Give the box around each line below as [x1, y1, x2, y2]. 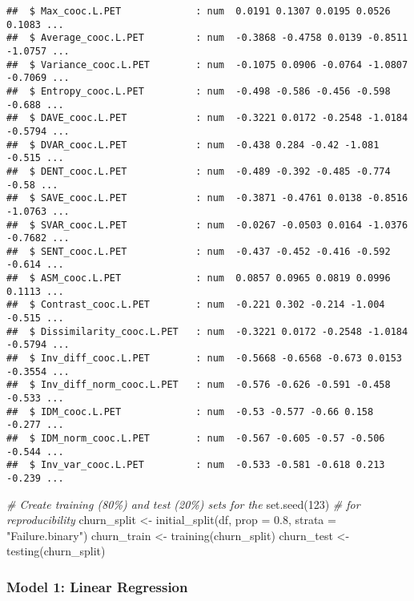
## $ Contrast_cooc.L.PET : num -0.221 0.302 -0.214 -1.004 [6, 299, 385, 311]
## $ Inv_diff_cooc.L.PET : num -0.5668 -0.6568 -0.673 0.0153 [6, 353, 402, 365]
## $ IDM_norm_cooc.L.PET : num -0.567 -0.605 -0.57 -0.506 [6, 433, 385, 444]
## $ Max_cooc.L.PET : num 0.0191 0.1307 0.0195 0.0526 [6, 6, 391, 17]
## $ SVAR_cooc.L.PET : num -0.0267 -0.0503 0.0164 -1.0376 [6, 219, 408, 231]
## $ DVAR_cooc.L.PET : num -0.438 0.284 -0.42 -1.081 [6, 139, 380, 151]
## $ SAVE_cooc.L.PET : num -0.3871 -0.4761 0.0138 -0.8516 [6, 192, 408, 204]
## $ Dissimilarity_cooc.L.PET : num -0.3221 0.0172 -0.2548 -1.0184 [6, 325, 408, 337]
